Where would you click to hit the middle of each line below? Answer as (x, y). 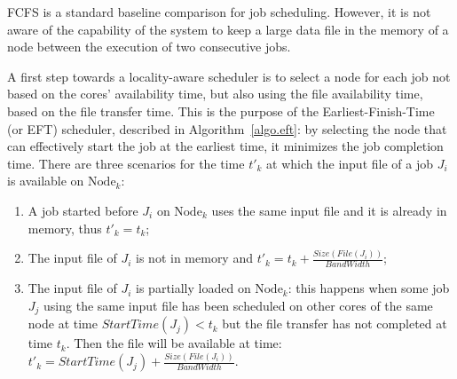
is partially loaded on (193, 288)
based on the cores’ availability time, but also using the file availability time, (215, 94)
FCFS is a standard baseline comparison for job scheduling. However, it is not (219, 12)
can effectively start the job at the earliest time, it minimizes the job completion (225, 146)
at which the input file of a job (350, 163)
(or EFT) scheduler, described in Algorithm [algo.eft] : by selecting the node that (227, 128)
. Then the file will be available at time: (174, 343)
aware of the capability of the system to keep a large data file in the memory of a (228, 29)
